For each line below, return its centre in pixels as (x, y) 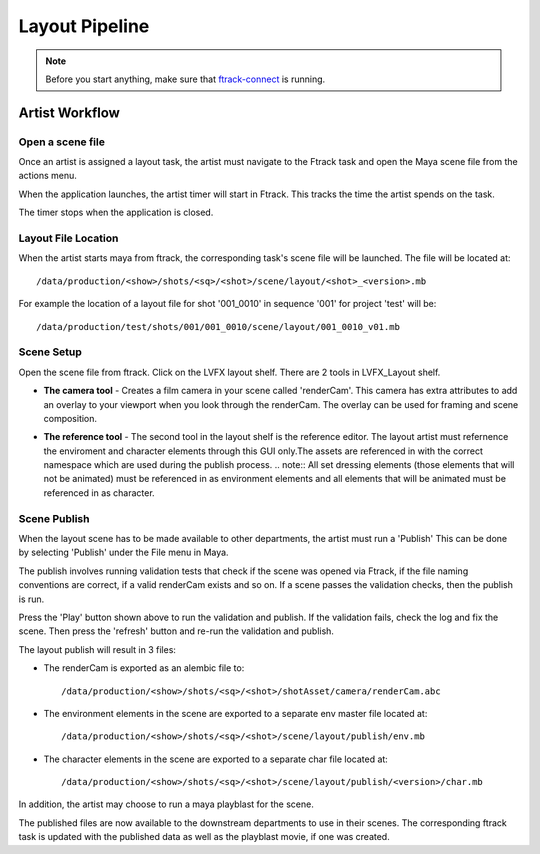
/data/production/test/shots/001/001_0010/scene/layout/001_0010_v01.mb (218, 326)
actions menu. (47, 176)
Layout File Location (68, 238)
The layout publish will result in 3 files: (97, 649)
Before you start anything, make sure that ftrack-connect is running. (185, 79)
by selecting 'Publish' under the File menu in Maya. (123, 552)
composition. (70, 418)
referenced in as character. (99, 492)
